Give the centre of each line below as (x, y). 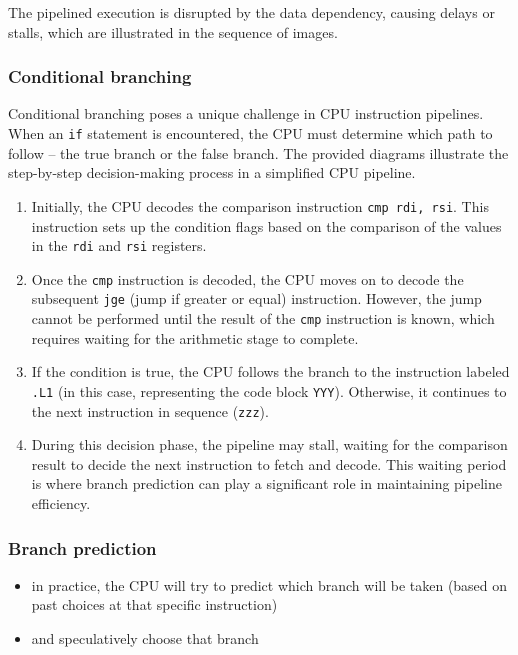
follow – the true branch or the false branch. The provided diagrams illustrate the (258, 152)
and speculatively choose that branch (145, 638)
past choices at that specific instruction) (154, 604)
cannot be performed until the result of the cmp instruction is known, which (263, 318)
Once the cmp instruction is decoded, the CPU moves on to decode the (247, 278)
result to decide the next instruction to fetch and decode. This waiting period (269, 463)
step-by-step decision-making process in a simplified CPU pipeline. (212, 172)
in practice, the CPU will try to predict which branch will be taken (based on (269, 584)
